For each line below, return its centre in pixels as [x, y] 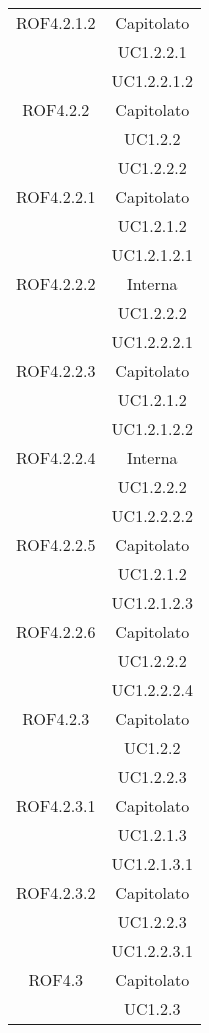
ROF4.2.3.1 [56, 805]
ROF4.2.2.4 [56, 457]
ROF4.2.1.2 [56, 22]
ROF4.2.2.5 [56, 544]
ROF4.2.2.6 [56, 631]
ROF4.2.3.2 [56, 892]
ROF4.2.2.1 [56, 196]
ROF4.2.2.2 [56, 283]
